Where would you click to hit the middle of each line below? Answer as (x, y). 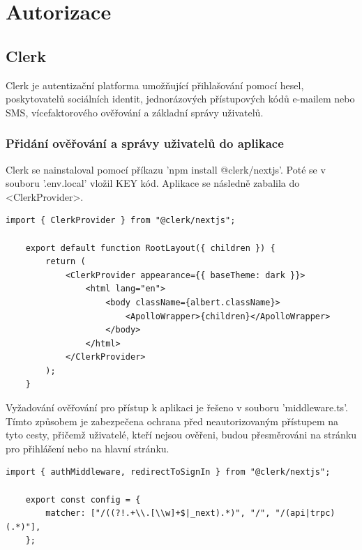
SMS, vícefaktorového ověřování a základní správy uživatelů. (135, 112)
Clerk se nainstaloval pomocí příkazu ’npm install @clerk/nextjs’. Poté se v (166, 169)
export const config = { (83, 499)
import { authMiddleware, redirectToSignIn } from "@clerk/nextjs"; (168, 472)
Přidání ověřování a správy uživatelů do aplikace (145, 143)
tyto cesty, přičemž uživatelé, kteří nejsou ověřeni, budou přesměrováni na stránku (181, 435)
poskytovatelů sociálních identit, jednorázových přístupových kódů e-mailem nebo (180, 99)
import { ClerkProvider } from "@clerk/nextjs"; (121, 221)
